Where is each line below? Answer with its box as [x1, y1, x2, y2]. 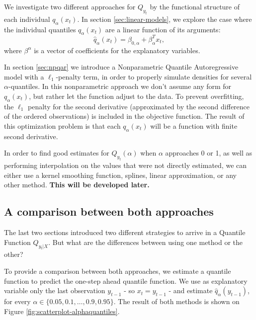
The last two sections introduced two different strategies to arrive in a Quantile [4, 227, 246, 238]
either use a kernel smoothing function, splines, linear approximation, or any [4, 169, 237, 180]
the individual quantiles [4, 24, 76, 34]
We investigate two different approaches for [4, 1, 136, 11]
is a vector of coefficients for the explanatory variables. [34, 45, 200, 55]
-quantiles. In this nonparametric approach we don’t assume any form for [8, 81, 232, 91]
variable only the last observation [4, 285, 105, 296]
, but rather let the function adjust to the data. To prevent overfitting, [29, 91, 244, 101]
